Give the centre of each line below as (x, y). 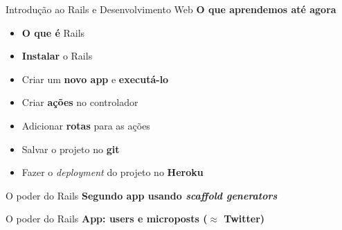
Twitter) (244, 219)
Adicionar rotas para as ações (86, 125)
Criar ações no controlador (80, 102)
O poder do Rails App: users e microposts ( (107, 219)
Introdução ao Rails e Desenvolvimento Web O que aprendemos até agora (171, 9)
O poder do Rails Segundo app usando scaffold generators (142, 195)
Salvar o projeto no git (71, 149)
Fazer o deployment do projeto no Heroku (112, 172)
